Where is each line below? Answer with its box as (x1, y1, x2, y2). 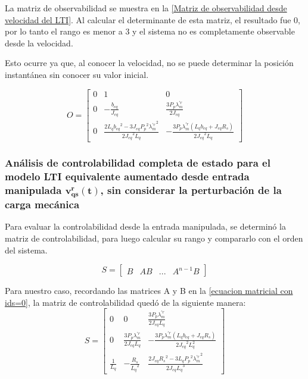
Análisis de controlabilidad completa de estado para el (5, 155, 270, 170)
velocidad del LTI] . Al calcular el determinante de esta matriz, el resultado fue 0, (5, 13, 300, 26)
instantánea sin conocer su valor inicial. (5, 68, 149, 80)
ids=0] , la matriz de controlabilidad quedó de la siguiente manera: (5, 296, 246, 308)
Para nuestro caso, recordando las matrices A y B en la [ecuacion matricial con (5, 284, 293, 297)
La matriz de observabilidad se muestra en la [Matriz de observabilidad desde (5, 2, 287, 14)
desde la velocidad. (5, 36, 73, 49)
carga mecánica (5, 197, 80, 212)
